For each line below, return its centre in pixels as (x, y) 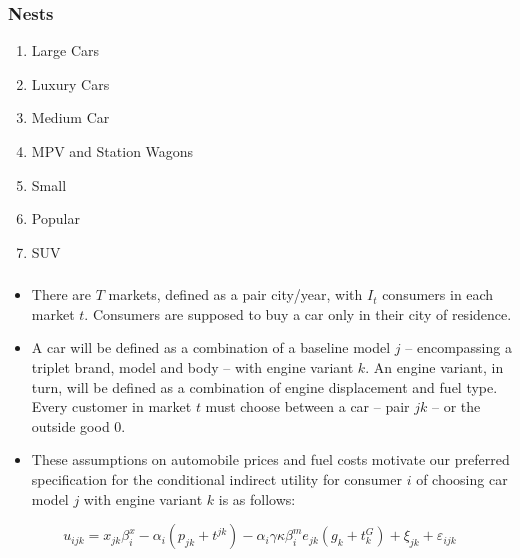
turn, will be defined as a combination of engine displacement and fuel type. (264, 386)
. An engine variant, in (434, 367)
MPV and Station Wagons (112, 151)
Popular (55, 218)
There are (61, 294)
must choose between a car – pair (307, 406)
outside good (70, 425)
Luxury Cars (70, 83)
